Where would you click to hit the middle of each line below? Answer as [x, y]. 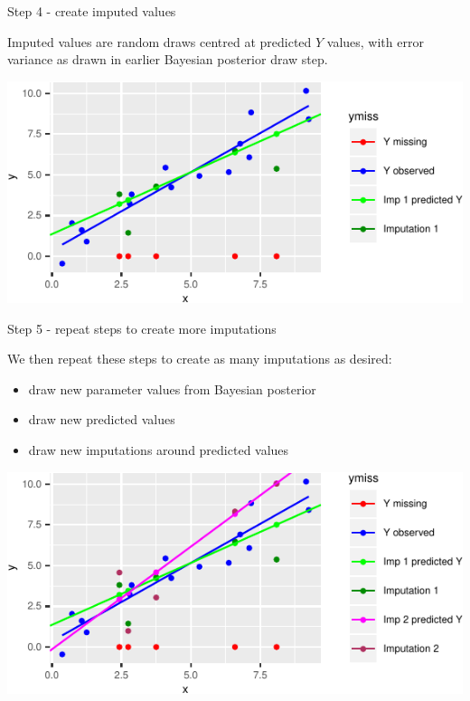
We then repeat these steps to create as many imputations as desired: [200, 359]
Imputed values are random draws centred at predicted [160, 41]
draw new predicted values [102, 419]
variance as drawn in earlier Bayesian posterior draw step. [168, 59]
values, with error [375, 41]
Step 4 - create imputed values [92, 11]
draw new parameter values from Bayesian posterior [172, 388]
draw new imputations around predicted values [159, 450]
